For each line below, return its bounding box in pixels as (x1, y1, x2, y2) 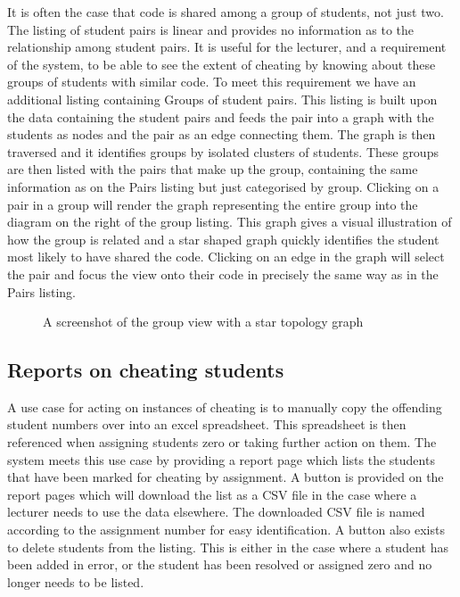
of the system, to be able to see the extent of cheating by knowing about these (7, 54, 436, 73)
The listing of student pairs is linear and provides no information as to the (7, 20, 415, 38)
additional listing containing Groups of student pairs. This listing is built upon (7, 89, 438, 108)
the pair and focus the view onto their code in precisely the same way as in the (7, 264, 439, 283)
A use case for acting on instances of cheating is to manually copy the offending (7, 397, 442, 416)
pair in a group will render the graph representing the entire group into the (7, 195, 418, 213)
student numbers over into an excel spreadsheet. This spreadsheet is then (7, 415, 407, 434)
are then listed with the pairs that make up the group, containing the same (7, 160, 418, 178)
